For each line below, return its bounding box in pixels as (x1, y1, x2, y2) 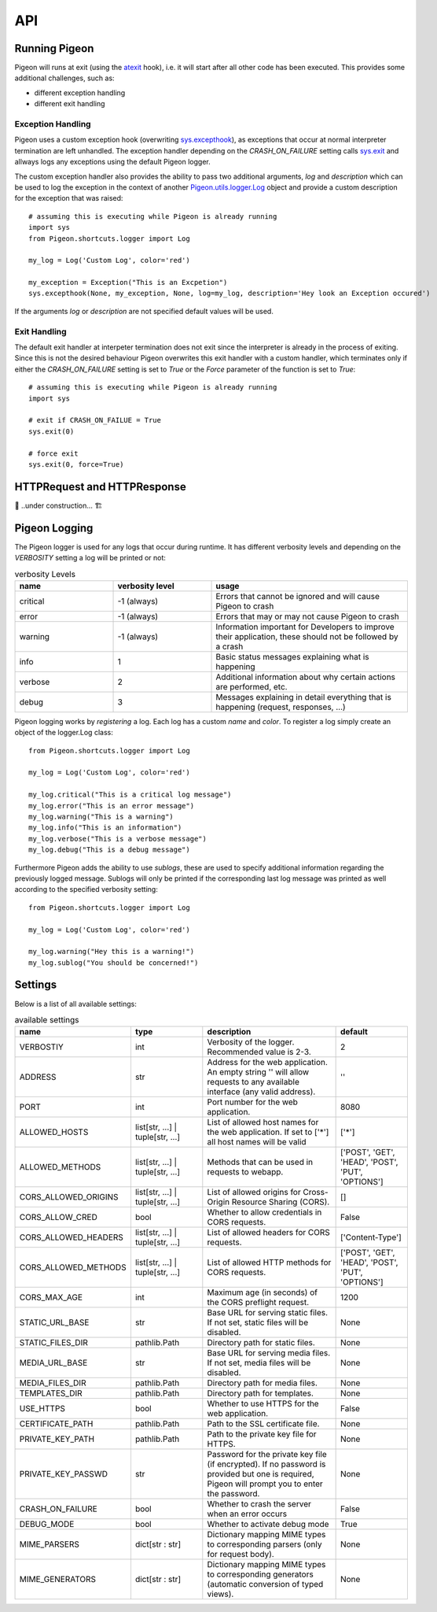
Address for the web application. (207, 1057, 328, 1068)
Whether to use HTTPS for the (207, 1398, 319, 1409)
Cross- (303, 1187, 329, 1198)
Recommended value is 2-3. (207, 1047, 312, 1058)
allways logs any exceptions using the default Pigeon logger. (14, 157, 211, 167)
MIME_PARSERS (19, 1539, 80, 1550)
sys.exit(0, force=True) (28, 460, 124, 468)
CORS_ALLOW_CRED (19, 1212, 98, 1223)
